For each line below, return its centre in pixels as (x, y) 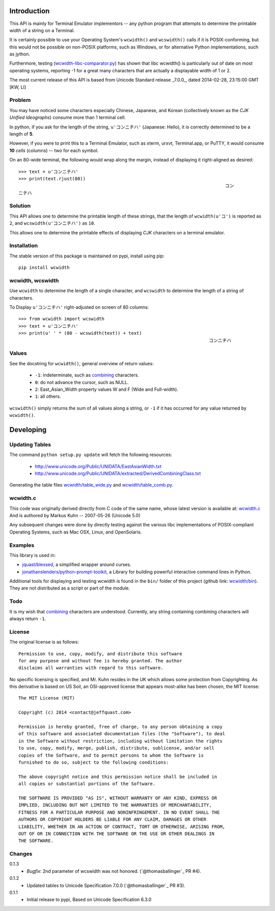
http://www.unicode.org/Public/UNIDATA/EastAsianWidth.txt (98, 466)
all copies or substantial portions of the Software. (87, 784)
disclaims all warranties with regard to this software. (91, 668)
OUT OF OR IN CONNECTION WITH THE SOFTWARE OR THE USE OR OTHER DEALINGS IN (117, 834)
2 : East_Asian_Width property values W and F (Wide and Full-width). (106, 389)
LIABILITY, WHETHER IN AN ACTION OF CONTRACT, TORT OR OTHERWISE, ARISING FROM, (122, 826)
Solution (20, 206)
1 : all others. (48, 396)
